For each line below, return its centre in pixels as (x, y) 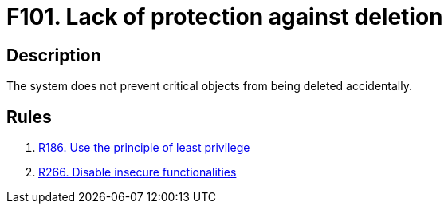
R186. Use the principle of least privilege (144, 148)
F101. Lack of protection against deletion (225, 17)
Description (54, 55)
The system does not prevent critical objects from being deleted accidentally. (209, 86)
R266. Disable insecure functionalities (138, 172)
